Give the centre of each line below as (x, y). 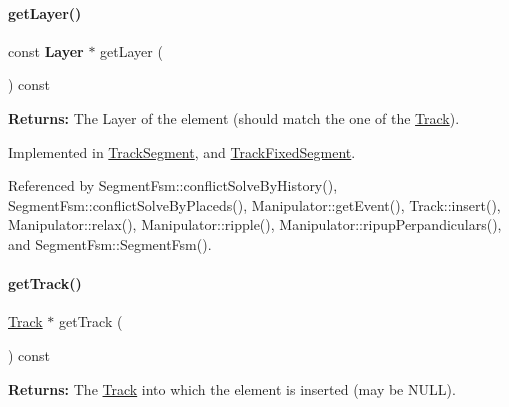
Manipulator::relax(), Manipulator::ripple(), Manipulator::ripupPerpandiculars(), (255, 224)
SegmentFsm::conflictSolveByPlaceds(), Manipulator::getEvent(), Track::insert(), (254, 204)
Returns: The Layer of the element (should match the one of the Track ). (234, 117)
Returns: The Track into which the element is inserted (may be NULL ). (232, 388)
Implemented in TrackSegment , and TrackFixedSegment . (182, 151)
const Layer (46, 50)
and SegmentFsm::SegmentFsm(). (110, 243)
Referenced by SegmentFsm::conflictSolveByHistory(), (173, 185)
